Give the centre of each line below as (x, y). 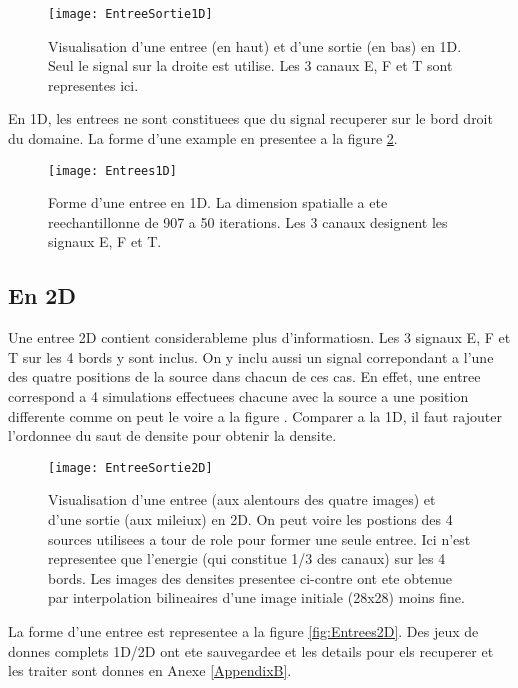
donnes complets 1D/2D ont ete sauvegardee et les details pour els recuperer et (251, 650)
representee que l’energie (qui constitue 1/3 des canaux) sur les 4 (247, 558)
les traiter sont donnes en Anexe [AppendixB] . (150, 670)
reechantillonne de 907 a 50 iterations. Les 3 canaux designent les (248, 221)
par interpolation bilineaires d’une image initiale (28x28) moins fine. (256, 597)
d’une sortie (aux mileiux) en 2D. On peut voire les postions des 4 (250, 519)
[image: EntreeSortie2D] (130, 467)
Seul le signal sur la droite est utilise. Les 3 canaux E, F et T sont (250, 65)
